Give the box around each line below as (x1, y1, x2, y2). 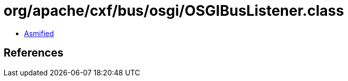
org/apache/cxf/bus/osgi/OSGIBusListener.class (4, 2, 344, 19)
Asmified (24, 29, 54, 38)
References (4, 46, 64, 60)
